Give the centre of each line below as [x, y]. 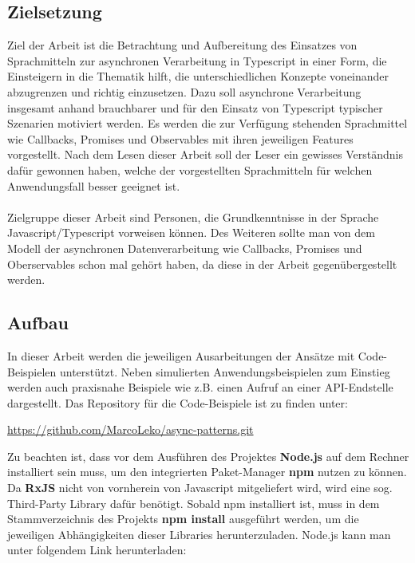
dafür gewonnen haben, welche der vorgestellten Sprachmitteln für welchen [190, 169]
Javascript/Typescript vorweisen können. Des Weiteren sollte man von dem [191, 232]
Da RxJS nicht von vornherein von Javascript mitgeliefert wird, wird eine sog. [200, 488]
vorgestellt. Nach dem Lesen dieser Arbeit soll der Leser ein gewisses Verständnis [205, 154]
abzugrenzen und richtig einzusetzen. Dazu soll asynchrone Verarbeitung [184, 91]
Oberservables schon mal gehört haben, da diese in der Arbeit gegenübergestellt [202, 264]
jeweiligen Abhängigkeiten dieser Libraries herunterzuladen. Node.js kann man [199, 534]
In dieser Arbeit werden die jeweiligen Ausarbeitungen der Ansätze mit [181, 355]
